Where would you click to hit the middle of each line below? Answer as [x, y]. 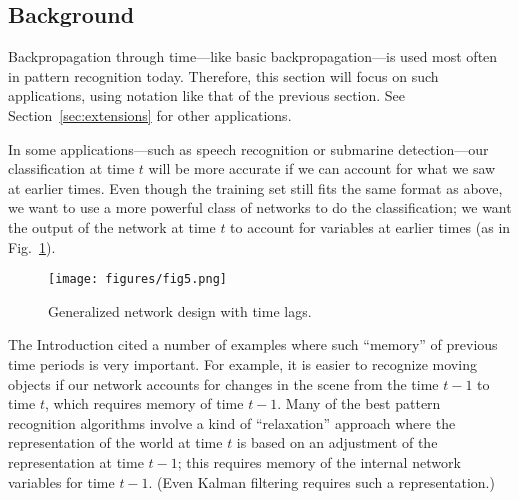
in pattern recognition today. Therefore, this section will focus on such [223, 75]
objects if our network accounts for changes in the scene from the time [223, 383]
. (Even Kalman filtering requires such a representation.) [321, 481]
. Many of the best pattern [359, 403]
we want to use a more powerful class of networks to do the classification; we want [260, 207]
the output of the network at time [112, 226]
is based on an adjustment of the [337, 442]
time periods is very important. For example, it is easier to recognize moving [242, 363]
